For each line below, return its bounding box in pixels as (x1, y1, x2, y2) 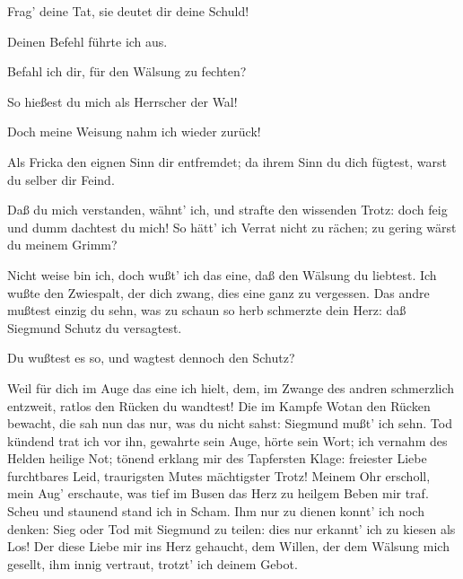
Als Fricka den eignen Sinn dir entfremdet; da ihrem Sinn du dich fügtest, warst (7, 152, 447, 171)
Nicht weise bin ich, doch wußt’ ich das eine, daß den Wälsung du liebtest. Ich (7, 265, 437, 284)
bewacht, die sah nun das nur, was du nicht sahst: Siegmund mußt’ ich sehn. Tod (7, 414, 452, 433)
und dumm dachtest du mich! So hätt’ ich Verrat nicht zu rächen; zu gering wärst (7, 217, 457, 236)
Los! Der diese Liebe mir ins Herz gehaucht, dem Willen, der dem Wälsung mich (7, 537, 450, 556)
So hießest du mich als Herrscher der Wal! (7, 92, 238, 110)
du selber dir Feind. (7, 170, 115, 189)
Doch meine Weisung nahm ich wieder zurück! (7, 122, 261, 141)
